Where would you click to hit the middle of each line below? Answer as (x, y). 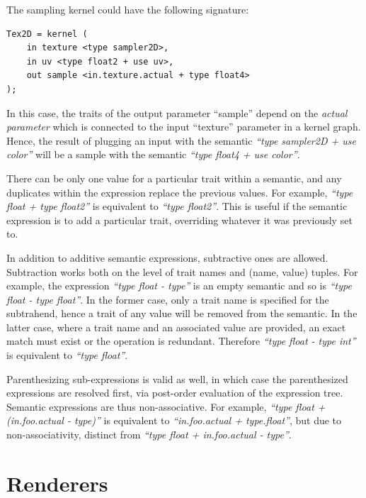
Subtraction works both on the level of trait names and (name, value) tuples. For (182, 271)
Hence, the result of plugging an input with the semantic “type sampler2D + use (181, 140)
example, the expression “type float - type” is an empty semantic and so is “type (179, 286)
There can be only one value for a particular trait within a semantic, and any (174, 178)
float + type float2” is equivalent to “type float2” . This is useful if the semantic (177, 206)
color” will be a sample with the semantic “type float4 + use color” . (153, 154)
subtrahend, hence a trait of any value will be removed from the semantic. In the (182, 313)
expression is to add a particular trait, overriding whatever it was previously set (179, 220)
